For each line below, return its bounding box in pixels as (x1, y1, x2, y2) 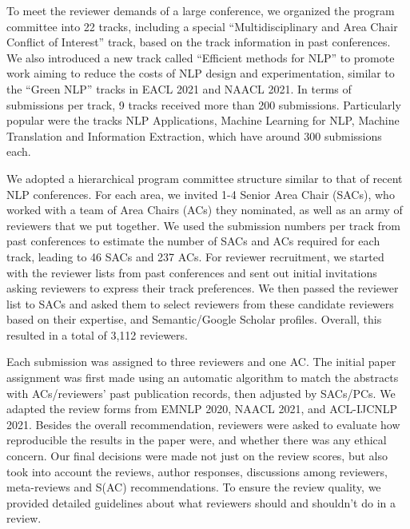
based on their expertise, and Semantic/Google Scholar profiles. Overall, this (6, 311, 382, 328)
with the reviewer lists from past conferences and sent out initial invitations (6, 264, 377, 280)
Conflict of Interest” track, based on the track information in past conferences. (6, 34, 391, 50)
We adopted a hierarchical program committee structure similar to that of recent (6, 169, 403, 186)
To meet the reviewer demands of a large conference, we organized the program (6, 2, 395, 18)
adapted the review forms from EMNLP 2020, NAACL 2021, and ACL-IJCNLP (6, 400, 398, 417)
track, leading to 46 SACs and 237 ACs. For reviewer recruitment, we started (6, 248, 384, 264)
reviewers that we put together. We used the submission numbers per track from (6, 217, 401, 233)
